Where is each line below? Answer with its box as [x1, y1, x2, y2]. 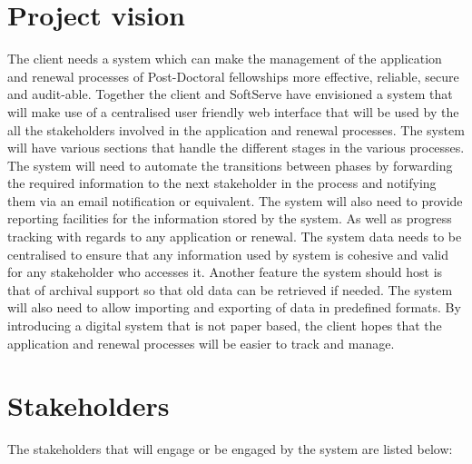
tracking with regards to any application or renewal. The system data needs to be [7, 227, 462, 246]
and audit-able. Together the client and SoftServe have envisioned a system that [7, 84, 453, 104]
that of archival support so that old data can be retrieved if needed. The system [7, 280, 453, 299]
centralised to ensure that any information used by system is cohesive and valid [7, 244, 448, 263]
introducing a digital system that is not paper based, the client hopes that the [7, 316, 442, 335]
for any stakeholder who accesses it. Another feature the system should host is [7, 262, 443, 281]
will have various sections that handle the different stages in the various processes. [7, 138, 465, 157]
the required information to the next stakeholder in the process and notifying [7, 173, 437, 193]
